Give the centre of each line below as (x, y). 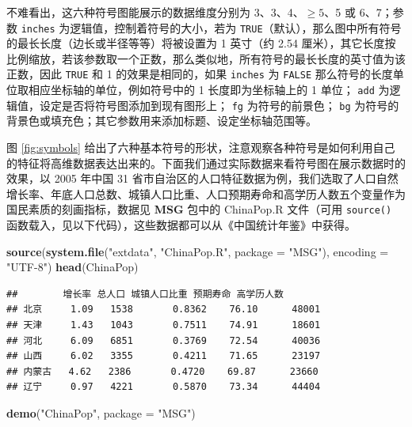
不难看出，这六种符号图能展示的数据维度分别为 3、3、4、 (155, 12)
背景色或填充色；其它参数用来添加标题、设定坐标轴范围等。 (162, 121)
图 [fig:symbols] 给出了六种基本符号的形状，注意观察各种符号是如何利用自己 (201, 147)
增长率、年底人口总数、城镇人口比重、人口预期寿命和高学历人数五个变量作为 (206, 193)
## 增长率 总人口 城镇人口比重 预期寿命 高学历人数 (145, 294)
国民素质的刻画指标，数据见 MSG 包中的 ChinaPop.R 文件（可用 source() (199, 209)
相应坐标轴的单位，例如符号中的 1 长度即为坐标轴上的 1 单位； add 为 (209, 90)
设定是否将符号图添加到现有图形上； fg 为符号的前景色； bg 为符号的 (219, 105)
